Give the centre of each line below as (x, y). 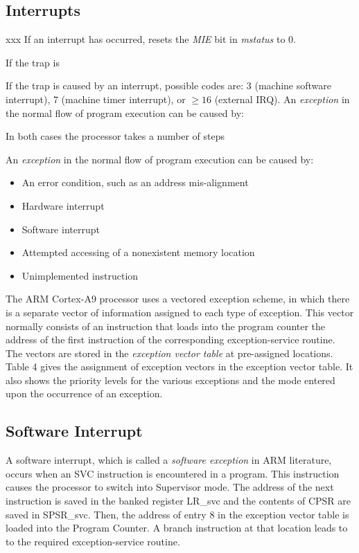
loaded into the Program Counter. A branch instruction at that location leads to (177, 528)
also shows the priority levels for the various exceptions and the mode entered (170, 380)
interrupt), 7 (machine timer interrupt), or (96, 99)
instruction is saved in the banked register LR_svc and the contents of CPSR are (178, 501)
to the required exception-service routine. (93, 541)
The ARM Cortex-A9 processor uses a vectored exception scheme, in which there (178, 299)
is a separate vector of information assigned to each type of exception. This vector (180, 312)
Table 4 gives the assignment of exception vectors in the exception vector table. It (179, 366)
